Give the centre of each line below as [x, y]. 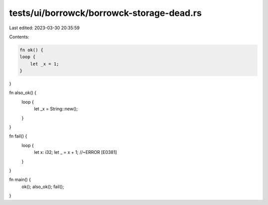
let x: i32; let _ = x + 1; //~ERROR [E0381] [75, 152]
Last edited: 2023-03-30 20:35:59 [44, 28]
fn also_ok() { [23, 93]
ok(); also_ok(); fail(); [43, 187]
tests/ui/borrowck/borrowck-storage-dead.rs [105, 13]
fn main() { [20, 180]
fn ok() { [32, 50]
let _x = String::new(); [56, 109]
